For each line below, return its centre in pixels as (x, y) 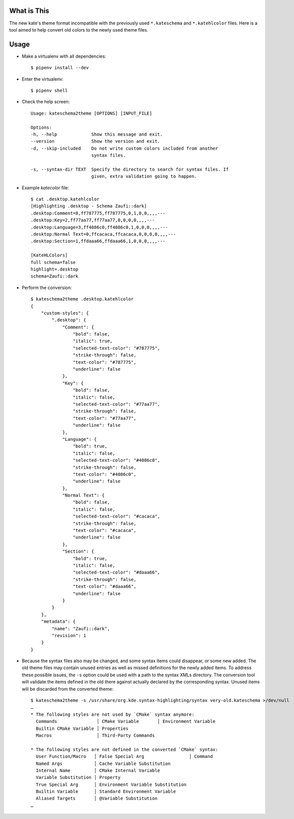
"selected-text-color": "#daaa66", (116, 573)
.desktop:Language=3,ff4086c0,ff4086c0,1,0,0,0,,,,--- (99, 227)
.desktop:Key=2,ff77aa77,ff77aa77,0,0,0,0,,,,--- (93, 220)
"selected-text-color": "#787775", (116, 348)
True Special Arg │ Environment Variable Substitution (111, 784)
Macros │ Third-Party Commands (95, 735)
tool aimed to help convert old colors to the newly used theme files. (79, 30)
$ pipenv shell (49, 90)
